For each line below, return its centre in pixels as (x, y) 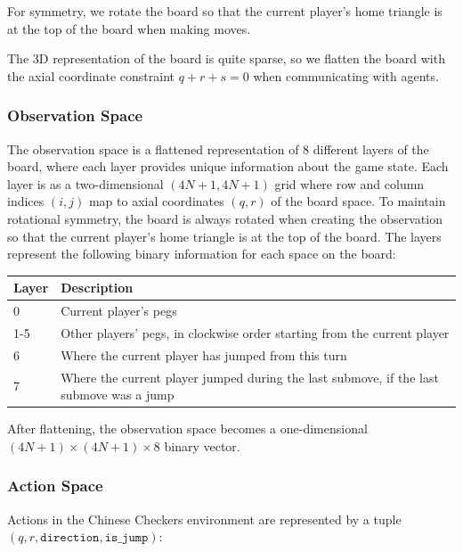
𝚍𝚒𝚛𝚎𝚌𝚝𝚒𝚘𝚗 (70, 538)
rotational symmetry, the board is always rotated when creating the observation (225, 218)
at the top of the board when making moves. (129, 28)
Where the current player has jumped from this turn (204, 354)
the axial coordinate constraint (91, 75)
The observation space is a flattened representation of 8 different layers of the (218, 148)
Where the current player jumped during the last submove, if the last (250, 377)
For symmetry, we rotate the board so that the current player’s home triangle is (225, 11)
